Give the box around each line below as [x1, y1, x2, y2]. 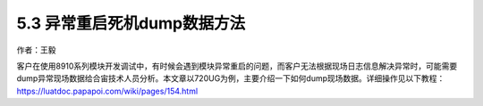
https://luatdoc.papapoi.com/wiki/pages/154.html [16, 86, 199, 96]
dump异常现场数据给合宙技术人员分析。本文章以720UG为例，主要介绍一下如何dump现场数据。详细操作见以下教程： [16, 73, 445, 84]
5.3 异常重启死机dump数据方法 [16, 13, 246, 33]
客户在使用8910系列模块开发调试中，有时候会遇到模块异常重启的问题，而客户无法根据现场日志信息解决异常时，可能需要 [16, 61, 458, 71]
